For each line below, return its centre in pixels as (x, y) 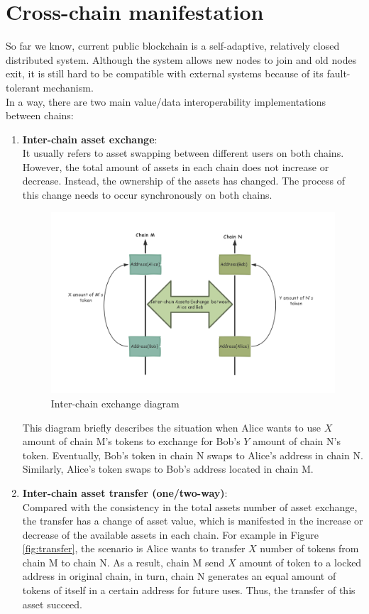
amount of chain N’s (297, 441)
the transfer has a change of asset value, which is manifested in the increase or (193, 521)
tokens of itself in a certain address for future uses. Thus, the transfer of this (189, 590)
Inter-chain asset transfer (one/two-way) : (125, 492)
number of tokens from (309, 548)
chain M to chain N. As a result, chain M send (123, 562)
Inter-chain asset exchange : (90, 139)
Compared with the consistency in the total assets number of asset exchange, (190, 506)
